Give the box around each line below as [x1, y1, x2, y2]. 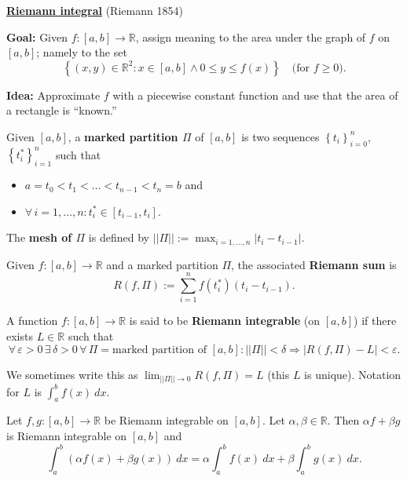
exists [6, 328, 33, 344]
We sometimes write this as [6, 366, 138, 382]
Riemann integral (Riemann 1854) [6, 2, 183, 18]
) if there [354, 312, 397, 329]
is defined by [88, 229, 149, 246]
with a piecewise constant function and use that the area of [112, 86, 398, 103]
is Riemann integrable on [6, 428, 127, 444]
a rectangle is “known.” [6, 102, 117, 118]
